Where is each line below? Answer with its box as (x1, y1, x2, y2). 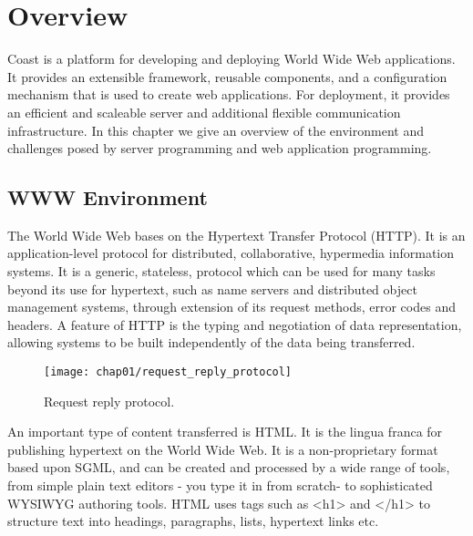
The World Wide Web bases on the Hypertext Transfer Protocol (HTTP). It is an (7, 225, 466, 244)
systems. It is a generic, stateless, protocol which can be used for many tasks (7, 262, 436, 281)
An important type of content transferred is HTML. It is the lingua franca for (7, 422, 443, 441)
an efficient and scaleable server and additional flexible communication (7, 102, 401, 121)
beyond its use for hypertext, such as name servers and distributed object (7, 279, 417, 298)
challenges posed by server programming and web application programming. (7, 139, 432, 158)
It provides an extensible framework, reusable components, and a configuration (7, 67, 447, 86)
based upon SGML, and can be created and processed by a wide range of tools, (7, 458, 450, 477)
